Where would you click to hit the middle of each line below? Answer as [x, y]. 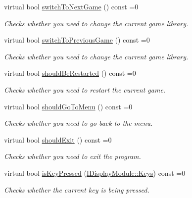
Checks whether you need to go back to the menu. [78, 123]
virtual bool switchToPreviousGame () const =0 [77, 40]
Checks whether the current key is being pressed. [77, 189]
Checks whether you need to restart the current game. [85, 89]
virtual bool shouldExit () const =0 [58, 139]
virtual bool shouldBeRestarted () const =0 [70, 73]
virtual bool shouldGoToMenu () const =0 [68, 106]
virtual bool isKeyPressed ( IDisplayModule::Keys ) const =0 [95, 173]
